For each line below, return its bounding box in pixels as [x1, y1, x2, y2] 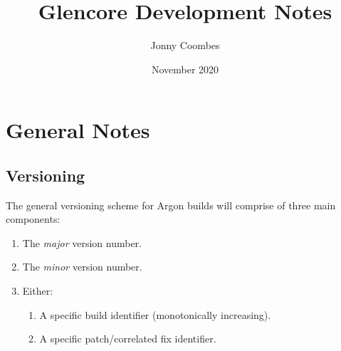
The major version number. [22, 235, 142, 250]
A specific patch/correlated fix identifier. [39, 331, 216, 346]
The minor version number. [22, 259, 142, 274]
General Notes [6, 115, 150, 145]
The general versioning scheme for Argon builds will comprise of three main [6, 197, 336, 212]
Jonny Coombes [150, 38, 220, 53]
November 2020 [151, 61, 219, 76]
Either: [22, 283, 53, 298]
